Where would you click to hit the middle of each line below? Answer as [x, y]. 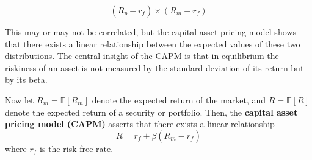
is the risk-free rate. [77, 148]
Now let [20, 99]
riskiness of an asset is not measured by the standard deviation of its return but [154, 67]
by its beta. [26, 79]
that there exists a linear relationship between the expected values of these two [153, 43]
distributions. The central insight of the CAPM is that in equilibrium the [142, 56]
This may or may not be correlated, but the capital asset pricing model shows [151, 32]
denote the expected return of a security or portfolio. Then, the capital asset [151, 112]
